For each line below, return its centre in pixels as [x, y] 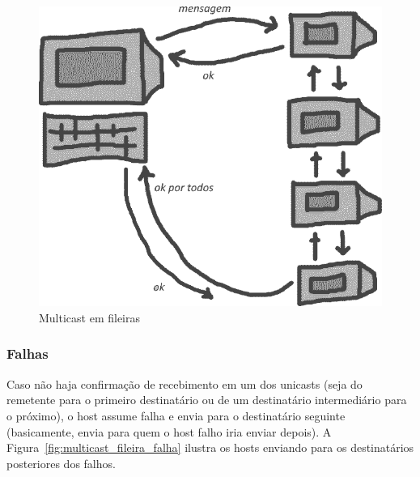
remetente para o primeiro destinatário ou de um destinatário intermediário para [207, 400]
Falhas [28, 353]
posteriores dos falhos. [61, 463]
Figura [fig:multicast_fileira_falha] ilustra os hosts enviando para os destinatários [210, 447]
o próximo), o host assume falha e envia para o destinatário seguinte [176, 415]
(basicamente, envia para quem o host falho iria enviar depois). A [169, 431]
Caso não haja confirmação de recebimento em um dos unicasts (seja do [185, 383]
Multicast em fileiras [90, 317]
